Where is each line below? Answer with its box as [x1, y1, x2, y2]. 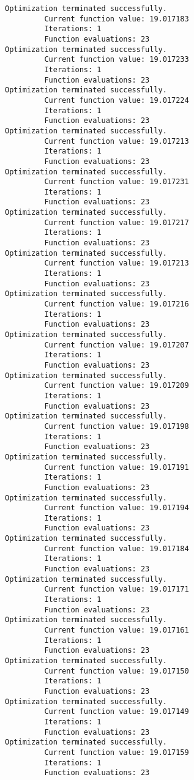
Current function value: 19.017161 [44, 626, 189, 635]
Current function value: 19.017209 [44, 381, 189, 390]
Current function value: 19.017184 [44, 544, 189, 553]
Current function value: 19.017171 [44, 585, 189, 594]
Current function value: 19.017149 [44, 707, 189, 716]
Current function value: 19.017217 [44, 218, 189, 227]
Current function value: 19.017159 [44, 748, 189, 757]
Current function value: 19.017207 [44, 340, 189, 349]
